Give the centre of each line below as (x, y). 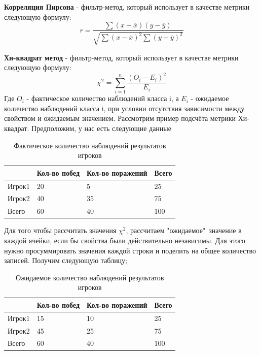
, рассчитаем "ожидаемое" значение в (184, 230)
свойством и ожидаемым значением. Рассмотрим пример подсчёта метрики (120, 118)
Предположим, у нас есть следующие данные (101, 128)
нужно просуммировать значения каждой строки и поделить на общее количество (130, 250)
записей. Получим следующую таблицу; (66, 260)
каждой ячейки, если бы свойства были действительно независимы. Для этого (125, 240)
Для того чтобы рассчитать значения (60, 230)
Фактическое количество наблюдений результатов (90, 145)
